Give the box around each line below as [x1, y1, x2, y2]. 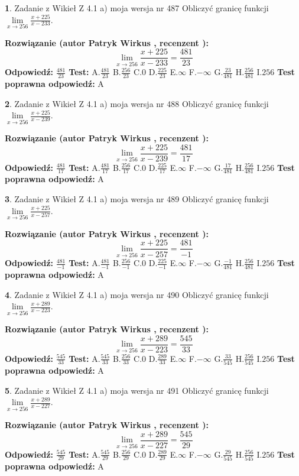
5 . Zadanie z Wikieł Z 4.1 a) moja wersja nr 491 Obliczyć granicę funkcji [5, 384, 269, 396]
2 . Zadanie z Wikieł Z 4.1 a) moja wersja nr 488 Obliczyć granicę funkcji [5, 97, 269, 109]
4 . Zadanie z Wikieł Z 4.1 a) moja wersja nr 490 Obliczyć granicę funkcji [5, 288, 269, 300]
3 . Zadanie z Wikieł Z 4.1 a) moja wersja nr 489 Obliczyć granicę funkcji [5, 193, 269, 205]
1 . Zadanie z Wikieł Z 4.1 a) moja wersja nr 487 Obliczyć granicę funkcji [5, 2, 269, 14]
